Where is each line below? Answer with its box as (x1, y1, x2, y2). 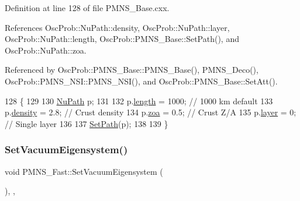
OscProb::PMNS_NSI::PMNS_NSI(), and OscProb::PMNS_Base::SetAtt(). (5, 75, 278, 87)
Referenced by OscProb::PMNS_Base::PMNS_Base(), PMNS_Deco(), (5, 64, 258, 76)
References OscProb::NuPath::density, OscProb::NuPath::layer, (5, 21, 230, 33)
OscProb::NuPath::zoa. (5, 44, 87, 56)
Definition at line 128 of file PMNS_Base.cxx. (5, 2, 170, 13)
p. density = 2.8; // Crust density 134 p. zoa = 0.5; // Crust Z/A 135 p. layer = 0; (5, 106, 296, 118)
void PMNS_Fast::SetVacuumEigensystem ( (5, 165, 163, 177)
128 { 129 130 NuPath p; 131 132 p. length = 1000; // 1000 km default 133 (5, 94, 273, 107)
